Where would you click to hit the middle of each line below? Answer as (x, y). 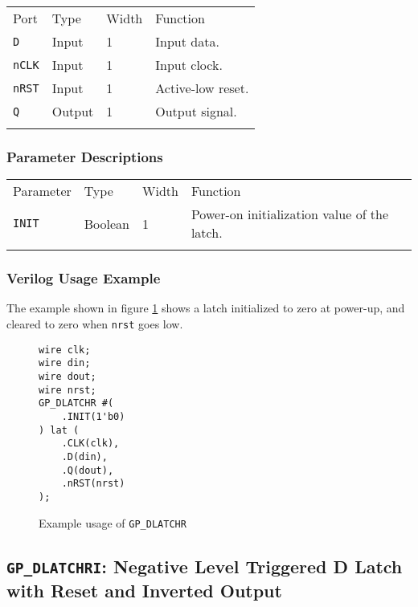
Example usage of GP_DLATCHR (113, 522)
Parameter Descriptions (85, 156)
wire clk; (65, 350)
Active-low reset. (202, 88)
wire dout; (68, 377)
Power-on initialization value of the (290, 214)
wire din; (65, 363)
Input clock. (189, 65)
